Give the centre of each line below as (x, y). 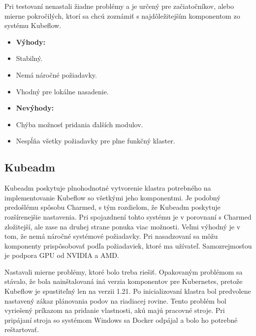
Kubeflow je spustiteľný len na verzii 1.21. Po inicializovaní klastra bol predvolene (128, 291)
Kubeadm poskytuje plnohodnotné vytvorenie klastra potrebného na (108, 188)
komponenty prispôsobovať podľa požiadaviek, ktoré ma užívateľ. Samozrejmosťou (128, 245)
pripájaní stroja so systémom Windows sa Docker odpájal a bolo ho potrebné (121, 320)
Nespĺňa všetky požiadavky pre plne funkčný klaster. (96, 141)
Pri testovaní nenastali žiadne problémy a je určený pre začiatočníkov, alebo (119, 6)
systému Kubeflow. (33, 25)
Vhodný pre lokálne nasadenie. (62, 91)
